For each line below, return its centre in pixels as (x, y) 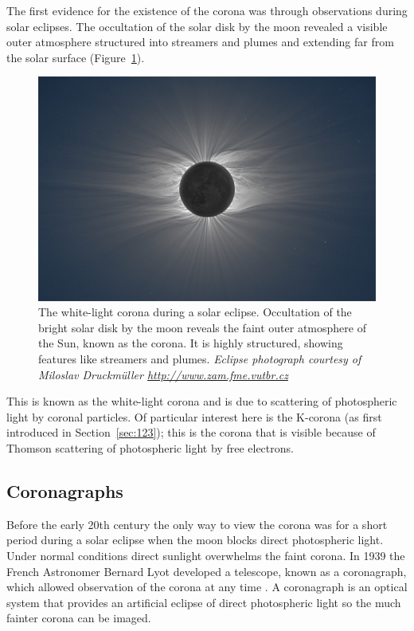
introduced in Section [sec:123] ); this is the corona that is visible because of (191, 432)
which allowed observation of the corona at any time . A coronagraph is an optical (207, 587)
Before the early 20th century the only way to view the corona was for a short (197, 524)
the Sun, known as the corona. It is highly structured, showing (191, 343)
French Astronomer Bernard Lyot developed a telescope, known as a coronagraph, (207, 571)
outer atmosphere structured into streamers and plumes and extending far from (200, 42)
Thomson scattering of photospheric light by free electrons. (150, 447)
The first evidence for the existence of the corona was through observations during (207, 10)
